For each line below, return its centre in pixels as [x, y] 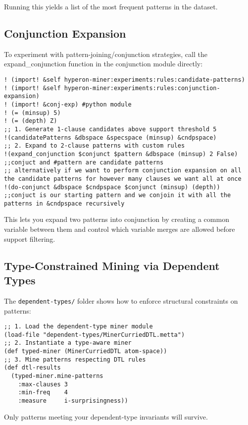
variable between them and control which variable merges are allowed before [120, 229]
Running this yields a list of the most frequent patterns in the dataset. [111, 6]
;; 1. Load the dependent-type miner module [78, 327]
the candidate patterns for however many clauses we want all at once [123, 179]
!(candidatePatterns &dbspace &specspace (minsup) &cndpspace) [110, 137]
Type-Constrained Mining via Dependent [112, 265]
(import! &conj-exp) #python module [71, 104]
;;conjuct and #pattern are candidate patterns [84, 162]
